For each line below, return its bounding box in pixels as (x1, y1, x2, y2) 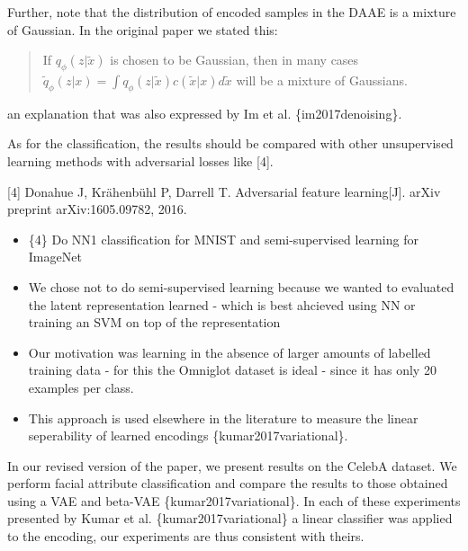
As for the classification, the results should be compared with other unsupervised (7, 134, 454, 153)
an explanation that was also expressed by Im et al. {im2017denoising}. (7, 103, 402, 122)
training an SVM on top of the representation (28, 313, 281, 332)
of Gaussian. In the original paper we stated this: (7, 20, 278, 39)
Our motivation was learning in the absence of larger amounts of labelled (28, 342, 431, 361)
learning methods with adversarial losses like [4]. (7, 151, 274, 170)
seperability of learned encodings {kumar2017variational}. (28, 426, 348, 445)
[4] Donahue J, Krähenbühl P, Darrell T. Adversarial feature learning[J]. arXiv (7, 182, 441, 200)
